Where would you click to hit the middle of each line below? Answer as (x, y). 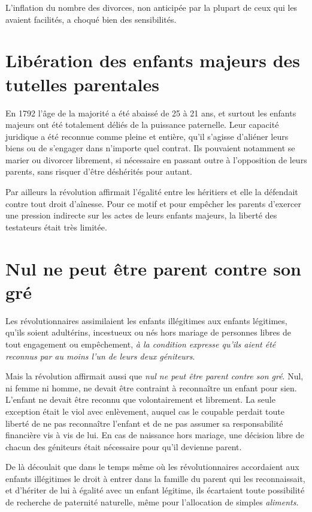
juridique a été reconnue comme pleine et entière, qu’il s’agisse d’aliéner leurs (147, 136)
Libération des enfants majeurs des (153, 60)
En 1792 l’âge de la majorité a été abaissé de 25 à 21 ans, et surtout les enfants (151, 113)
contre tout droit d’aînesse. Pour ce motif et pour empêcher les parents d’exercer (153, 203)
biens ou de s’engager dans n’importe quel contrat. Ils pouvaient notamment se (150, 148)
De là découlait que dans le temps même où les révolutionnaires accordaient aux (152, 467)
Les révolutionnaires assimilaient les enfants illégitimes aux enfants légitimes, (146, 320)
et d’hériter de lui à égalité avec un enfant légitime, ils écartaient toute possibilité (155, 490)
